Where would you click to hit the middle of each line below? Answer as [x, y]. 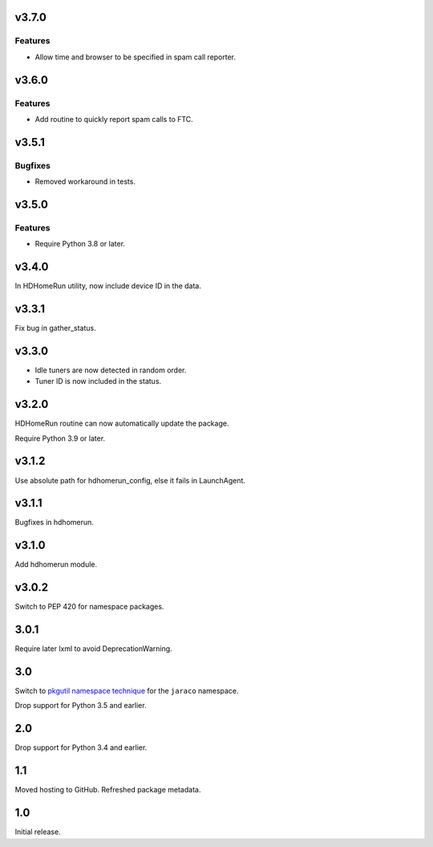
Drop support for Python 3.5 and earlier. [81, 706]
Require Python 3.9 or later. [60, 438]
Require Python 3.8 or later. [80, 244]
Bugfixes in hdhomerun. [54, 523]
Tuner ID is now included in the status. [98, 381]
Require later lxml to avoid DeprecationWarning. [93, 649]
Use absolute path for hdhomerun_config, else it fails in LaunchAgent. [130, 480]
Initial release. [38, 832]
